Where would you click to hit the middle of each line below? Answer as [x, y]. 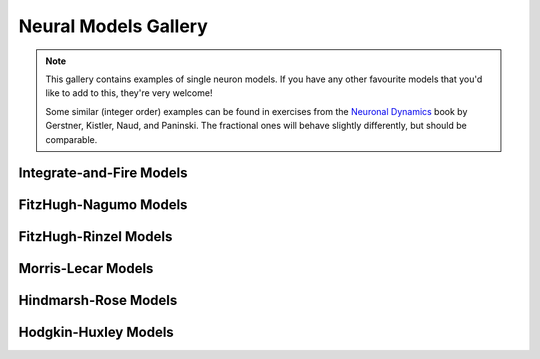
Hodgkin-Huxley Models [96, 332]
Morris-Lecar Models [86, 268]
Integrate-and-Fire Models [103, 173]
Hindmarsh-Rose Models [98, 300]
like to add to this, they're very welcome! [129, 93]
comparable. [71, 139]
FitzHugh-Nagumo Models [103, 205]
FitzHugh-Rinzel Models [95, 236]
